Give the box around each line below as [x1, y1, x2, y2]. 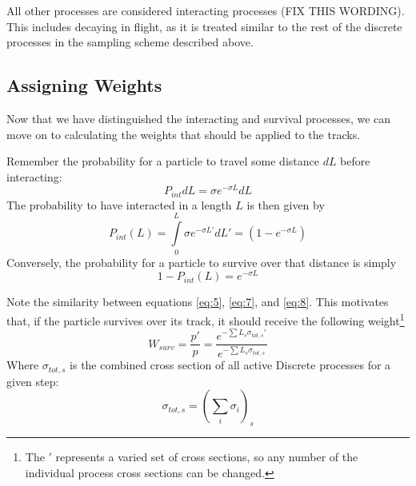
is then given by [246, 196, 325, 213]
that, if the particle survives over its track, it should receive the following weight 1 [6, 309, 405, 329]
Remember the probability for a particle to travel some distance [6, 153, 319, 169]
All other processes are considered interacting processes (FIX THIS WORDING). [6, 2, 405, 18]
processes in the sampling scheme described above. [6, 34, 254, 50]
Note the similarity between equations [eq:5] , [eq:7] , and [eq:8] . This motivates [6, 293, 389, 310]
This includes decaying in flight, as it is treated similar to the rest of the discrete [6, 18, 402, 34]
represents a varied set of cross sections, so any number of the [55, 448, 358, 465]
